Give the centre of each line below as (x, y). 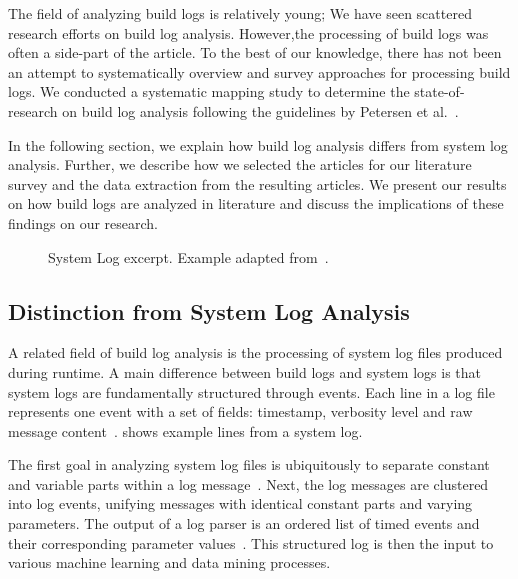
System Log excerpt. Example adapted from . (188, 256)
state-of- (439, 91)
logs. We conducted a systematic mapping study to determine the (209, 91)
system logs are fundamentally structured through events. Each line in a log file (251, 391)
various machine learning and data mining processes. (169, 562)
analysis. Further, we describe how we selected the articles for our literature (240, 164)
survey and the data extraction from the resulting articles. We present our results (257, 183)
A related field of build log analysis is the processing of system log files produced (255, 352)
